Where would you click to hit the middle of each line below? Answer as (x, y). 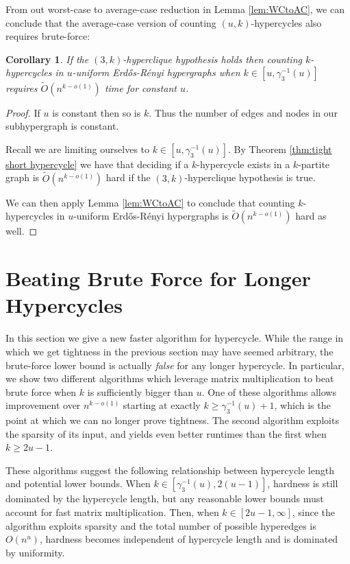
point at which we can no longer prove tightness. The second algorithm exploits (172, 420)
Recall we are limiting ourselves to (77, 149)
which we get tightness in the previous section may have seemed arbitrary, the (170, 351)
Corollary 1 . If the (47, 59)
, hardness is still (303, 483)
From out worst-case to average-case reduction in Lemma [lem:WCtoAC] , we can (175, 9)
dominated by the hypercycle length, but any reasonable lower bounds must (165, 498)
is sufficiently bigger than (140, 391)
